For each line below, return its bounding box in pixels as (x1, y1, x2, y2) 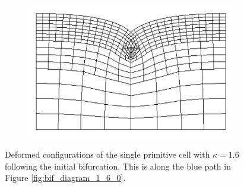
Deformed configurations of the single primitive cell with (5, 148, 210, 161)
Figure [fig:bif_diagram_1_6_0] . (5, 171, 126, 184)
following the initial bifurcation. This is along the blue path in (5, 159, 231, 172)
